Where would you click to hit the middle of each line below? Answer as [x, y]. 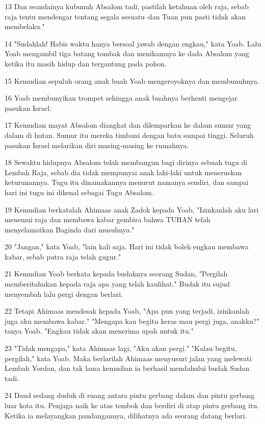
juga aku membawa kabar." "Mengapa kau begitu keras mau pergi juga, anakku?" [132, 321]
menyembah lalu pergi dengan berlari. [64, 293]
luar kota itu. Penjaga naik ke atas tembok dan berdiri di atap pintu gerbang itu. [132, 405]
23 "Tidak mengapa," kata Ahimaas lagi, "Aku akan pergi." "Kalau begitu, [121, 348]
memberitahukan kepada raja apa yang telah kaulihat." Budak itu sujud [117, 284]
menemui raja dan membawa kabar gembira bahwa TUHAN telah [108, 219]
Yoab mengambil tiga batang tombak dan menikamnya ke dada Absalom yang [127, 53]
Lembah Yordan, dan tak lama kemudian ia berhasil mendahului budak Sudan [127, 368]
